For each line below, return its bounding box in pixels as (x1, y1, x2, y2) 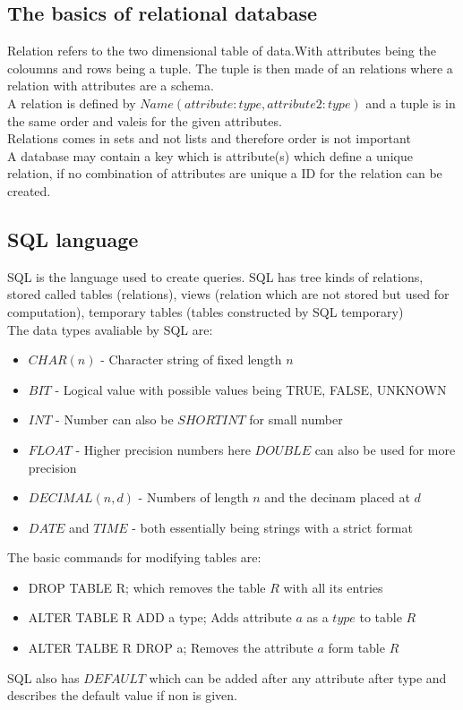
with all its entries (283, 577, 383, 596)
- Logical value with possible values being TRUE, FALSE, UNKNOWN (55, 380, 447, 398)
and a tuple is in (365, 93, 456, 112)
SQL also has (7, 668, 80, 687)
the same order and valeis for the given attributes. (7, 111, 282, 130)
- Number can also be (56, 410, 174, 429)
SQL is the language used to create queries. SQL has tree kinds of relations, (7, 267, 424, 286)
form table (328, 638, 385, 657)
